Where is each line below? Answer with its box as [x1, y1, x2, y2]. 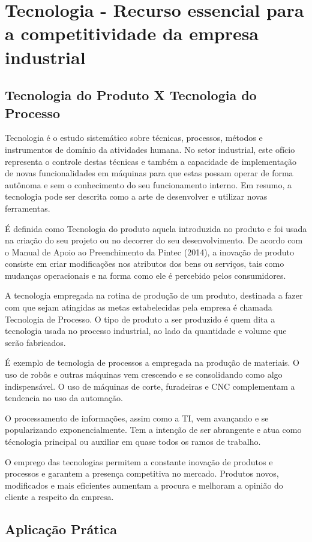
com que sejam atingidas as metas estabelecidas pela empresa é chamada [5, 301, 272, 314]
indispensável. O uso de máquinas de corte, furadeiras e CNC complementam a [5, 380, 295, 392]
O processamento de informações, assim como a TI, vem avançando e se [5, 411, 269, 424]
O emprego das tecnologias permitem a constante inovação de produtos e [5, 455, 273, 468]
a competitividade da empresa [5, 21, 259, 46]
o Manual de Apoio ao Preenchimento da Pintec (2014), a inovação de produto [5, 245, 294, 258]
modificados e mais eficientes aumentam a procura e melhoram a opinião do [5, 478, 283, 491]
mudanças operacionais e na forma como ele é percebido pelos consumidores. [5, 269, 286, 281]
